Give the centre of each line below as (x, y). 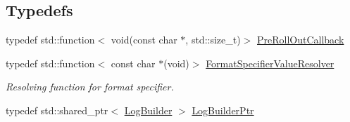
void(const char (144, 40)
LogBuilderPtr (223, 110)
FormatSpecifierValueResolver (270, 63)
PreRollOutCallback (301, 40)
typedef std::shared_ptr (57, 110)
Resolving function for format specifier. (90, 87)
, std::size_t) (213, 40)
